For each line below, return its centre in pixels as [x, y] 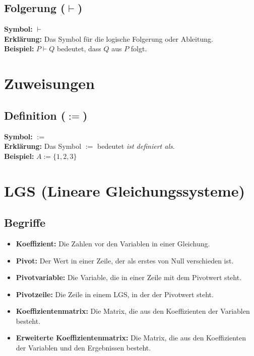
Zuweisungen [49, 83]
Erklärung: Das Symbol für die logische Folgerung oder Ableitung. [109, 38]
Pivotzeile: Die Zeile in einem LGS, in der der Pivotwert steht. [115, 294]
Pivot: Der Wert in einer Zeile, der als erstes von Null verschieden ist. [125, 260]
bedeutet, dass [79, 49]
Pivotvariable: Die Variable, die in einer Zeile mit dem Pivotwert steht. [129, 277]
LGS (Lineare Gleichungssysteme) [124, 190]
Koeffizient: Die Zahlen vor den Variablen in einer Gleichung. [113, 243]
